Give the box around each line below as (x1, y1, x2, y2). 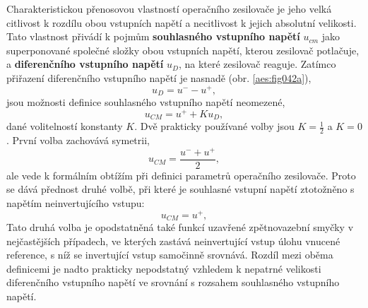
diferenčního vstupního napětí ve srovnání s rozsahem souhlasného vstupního (6, 275, 340, 290)
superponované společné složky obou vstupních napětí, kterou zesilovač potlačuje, (6, 42, 360, 57)
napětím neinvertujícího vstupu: (6, 195, 145, 210)
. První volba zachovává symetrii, (6, 133, 150, 148)
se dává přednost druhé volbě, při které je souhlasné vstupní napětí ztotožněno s (6, 182, 355, 196)
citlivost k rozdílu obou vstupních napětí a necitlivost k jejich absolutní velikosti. (6, 15, 357, 30)
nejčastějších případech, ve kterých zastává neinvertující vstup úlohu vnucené (6, 233, 340, 248)
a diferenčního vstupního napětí (6, 57, 164, 71)
